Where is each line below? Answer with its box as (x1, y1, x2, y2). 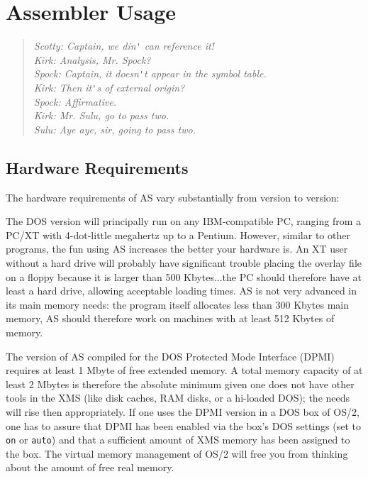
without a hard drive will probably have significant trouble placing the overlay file (6, 255, 362, 270)
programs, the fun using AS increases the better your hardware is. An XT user (6, 241, 348, 256)
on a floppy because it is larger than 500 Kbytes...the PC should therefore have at (6, 269, 362, 284)
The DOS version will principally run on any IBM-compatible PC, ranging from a (6, 214, 362, 229)
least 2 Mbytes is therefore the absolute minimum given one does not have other (6, 376, 355, 391)
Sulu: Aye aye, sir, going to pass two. (33, 121, 196, 136)
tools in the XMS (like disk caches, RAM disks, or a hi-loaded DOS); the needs (6, 390, 350, 405)
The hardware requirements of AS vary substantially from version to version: (6, 189, 340, 204)
